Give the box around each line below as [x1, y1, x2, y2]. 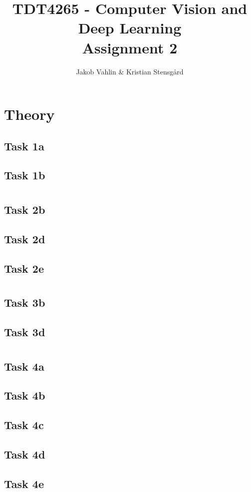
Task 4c [4, 417, 44, 433]
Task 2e [4, 260, 44, 276]
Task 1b [4, 167, 45, 183]
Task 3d [4, 324, 45, 339]
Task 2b [4, 202, 45, 217]
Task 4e [4, 476, 44, 491]
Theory [4, 104, 55, 124]
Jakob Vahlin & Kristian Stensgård [76, 66, 184, 76]
